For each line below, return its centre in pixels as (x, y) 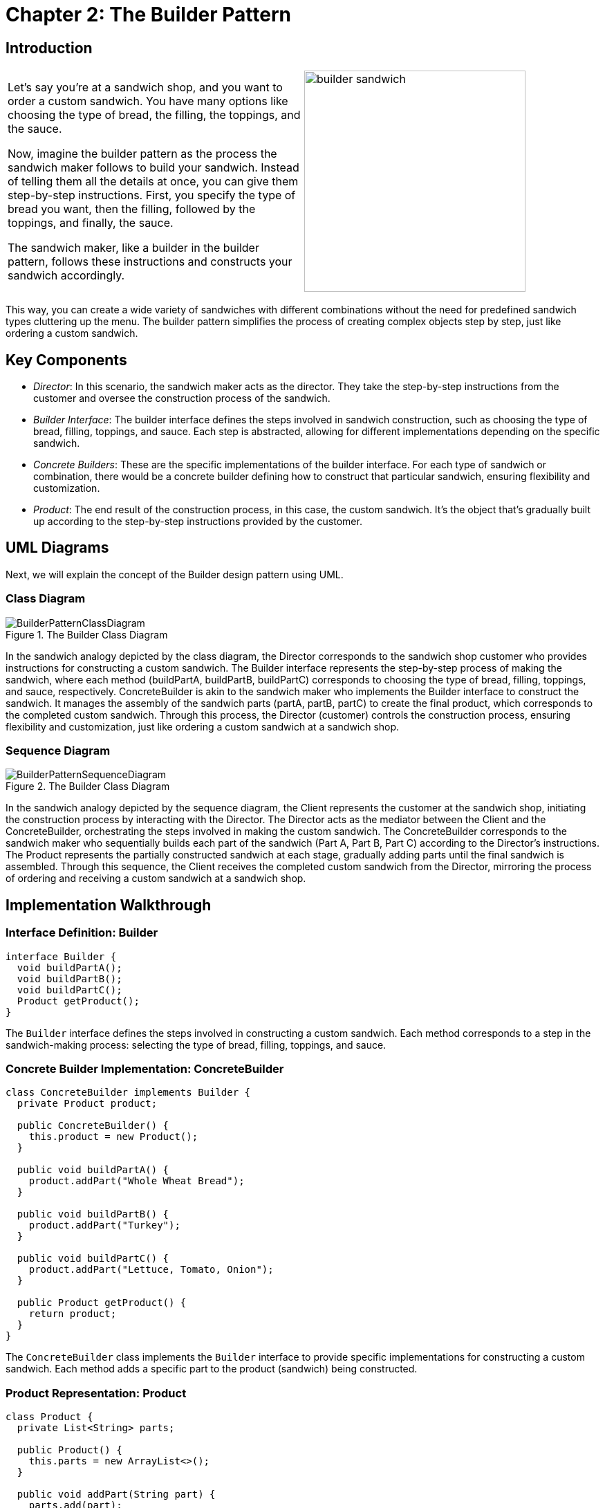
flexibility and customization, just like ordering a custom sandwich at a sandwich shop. (203, 726)
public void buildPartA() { (93, 1170)
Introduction (49, 48)
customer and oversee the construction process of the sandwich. (182, 398)
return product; (73, 1314)
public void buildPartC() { (93, 1259)
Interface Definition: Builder (82, 933)
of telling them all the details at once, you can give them (153, 182)
